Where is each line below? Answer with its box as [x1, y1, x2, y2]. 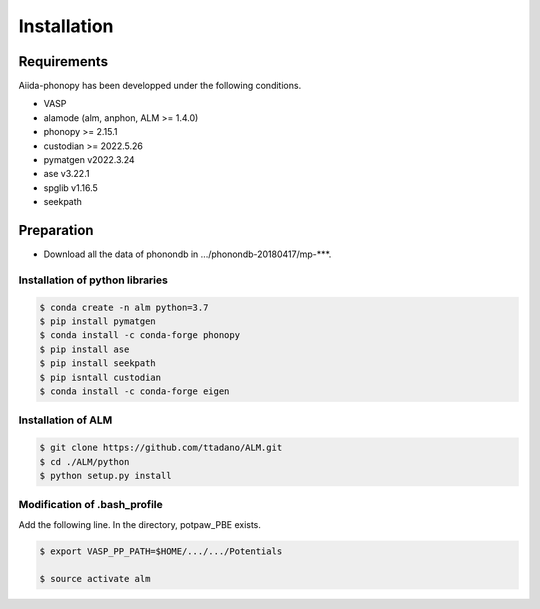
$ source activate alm [39, 573, 151, 585]
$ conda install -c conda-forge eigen [39, 385, 230, 397]
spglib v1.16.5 [43, 181, 99, 194]
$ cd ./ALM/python [39, 456, 130, 467]
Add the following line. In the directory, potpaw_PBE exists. [18, 518, 262, 530]
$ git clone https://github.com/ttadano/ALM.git [39, 442, 283, 454]
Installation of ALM [18, 413, 113, 427]
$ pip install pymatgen [39, 316, 157, 327]
